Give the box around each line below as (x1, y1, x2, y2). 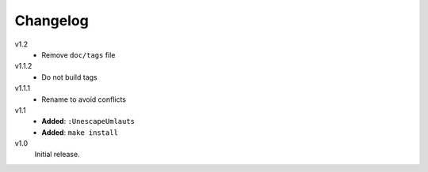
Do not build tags (41, 72, 98, 82)
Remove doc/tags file (41, 50, 116, 59)
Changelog (14, 12, 89, 29)
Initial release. (34, 150, 80, 159)
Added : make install (41, 127, 119, 137)
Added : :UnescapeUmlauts (41, 117, 135, 126)
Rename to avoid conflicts (41, 95, 127, 104)
